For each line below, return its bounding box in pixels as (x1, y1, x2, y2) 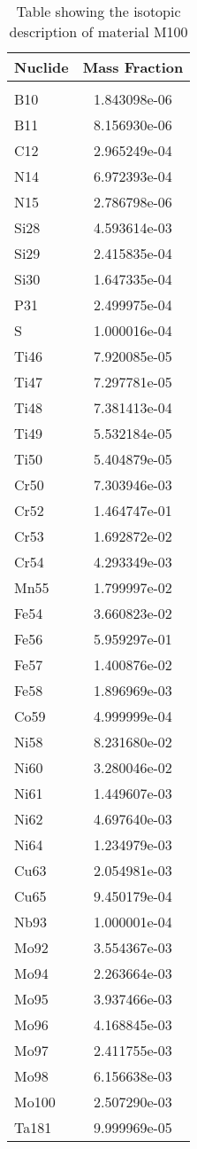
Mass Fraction (82, 57, 184, 77)
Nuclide (14, 57, 69, 77)
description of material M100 (9, 21, 188, 42)
